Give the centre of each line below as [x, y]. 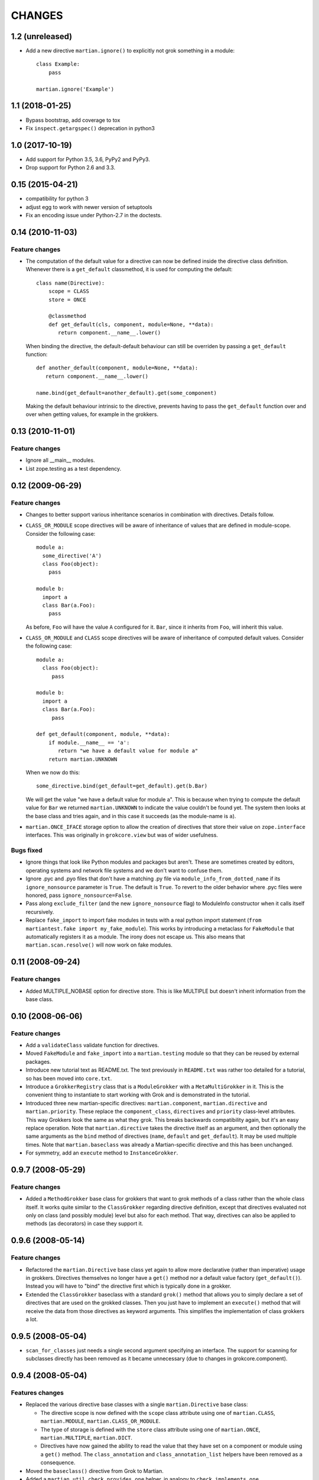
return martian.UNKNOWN [83, 759]
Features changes [38, 1393]
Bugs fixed [27, 851]
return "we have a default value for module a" [128, 751]
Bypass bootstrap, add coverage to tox [73, 120]
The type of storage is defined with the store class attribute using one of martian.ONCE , [150, 1429]
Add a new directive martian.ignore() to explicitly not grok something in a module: [130, 51]
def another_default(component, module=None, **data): [117, 368]
